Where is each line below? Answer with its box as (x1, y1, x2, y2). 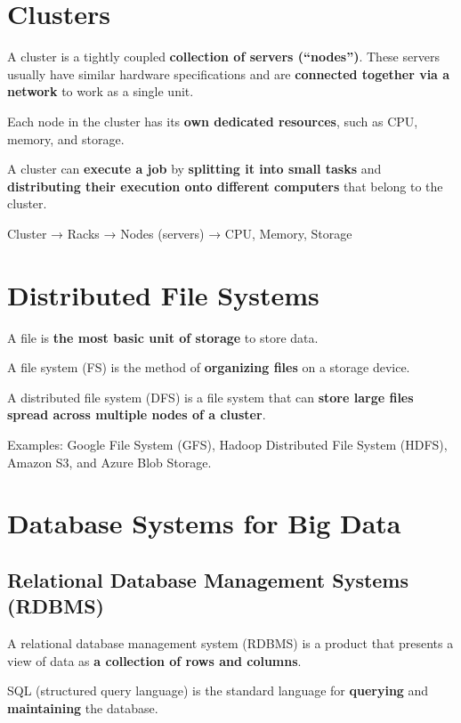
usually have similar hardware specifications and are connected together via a (7, 64, 450, 83)
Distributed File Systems (7, 276, 319, 313)
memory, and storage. (7, 129, 125, 148)
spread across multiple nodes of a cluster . (7, 405, 266, 424)
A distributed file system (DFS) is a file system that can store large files (7, 387, 414, 406)
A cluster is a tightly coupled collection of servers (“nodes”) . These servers (7, 47, 440, 66)
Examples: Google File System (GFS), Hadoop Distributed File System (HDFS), (7, 435, 448, 453)
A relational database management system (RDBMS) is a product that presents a (7, 634, 454, 653)
